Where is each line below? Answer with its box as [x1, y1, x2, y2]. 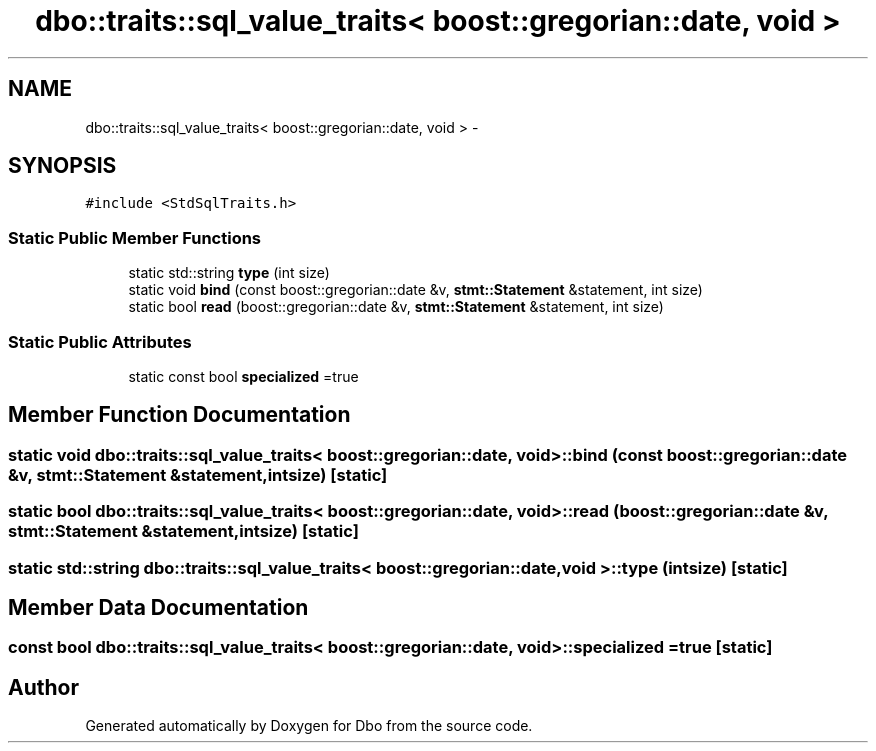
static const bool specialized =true [128, 367, 359, 385]
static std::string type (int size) [128, 264, 330, 282]
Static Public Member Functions [8, 227, 262, 248]
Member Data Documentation [8, 594, 309, 620]
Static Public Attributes [8, 331, 192, 352]
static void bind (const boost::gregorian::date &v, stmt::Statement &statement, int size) [128, 281, 703, 299]
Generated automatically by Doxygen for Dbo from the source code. [85, 717, 533, 735]
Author [8, 674, 79, 700]
